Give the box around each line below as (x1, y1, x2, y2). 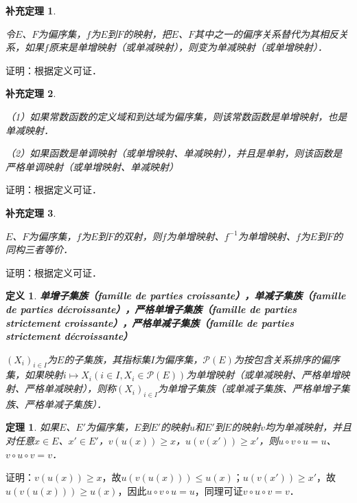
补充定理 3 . (5, 205, 56, 220)
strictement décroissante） (5, 329, 133, 343)
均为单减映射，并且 (264, 420, 352, 434)
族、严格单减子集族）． (5, 396, 106, 411)
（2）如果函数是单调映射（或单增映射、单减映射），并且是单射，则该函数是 (5, 146, 343, 160)
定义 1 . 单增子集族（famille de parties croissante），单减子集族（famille (5, 288, 346, 303)
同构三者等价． (5, 242, 73, 257)
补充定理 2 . (5, 86, 56, 100)
